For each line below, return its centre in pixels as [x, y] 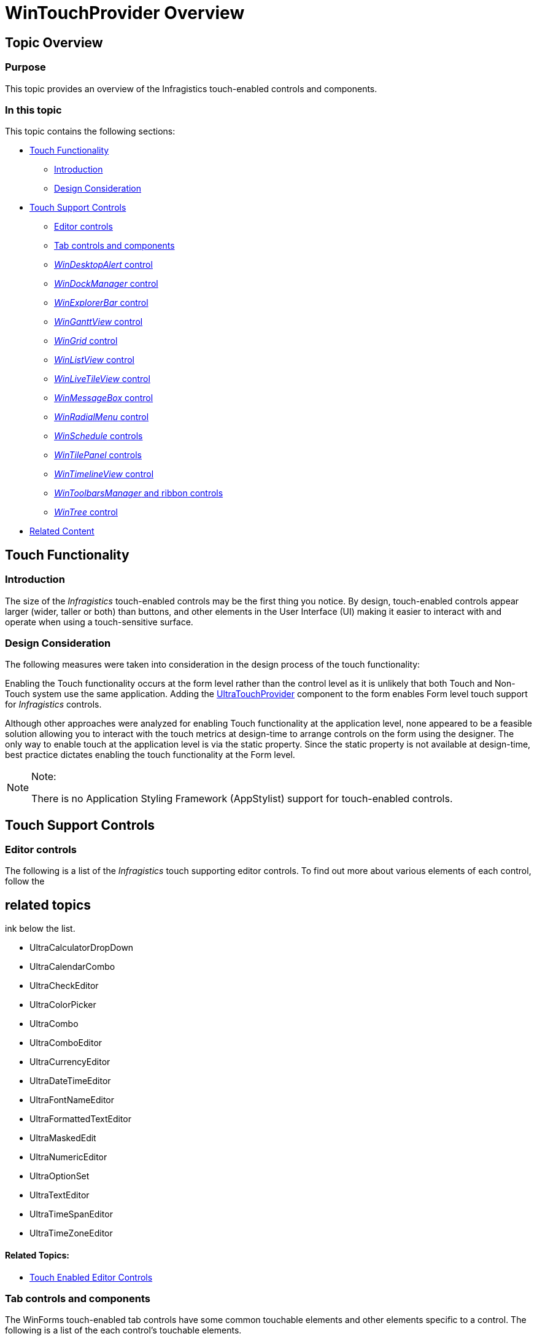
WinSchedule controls [99, 436]
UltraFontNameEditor [72, 1100]
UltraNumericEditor [68, 1157]
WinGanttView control [99, 322]
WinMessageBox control [104, 398]
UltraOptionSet [60, 1176]
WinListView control [94, 360]
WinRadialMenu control [102, 417]
